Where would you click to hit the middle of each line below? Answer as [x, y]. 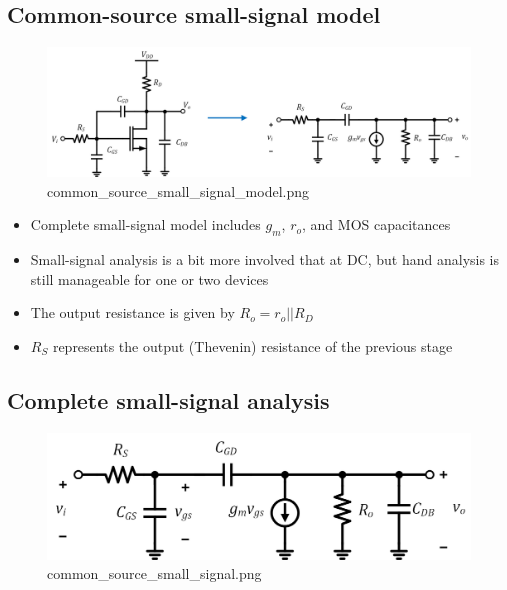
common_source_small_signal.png [154, 573]
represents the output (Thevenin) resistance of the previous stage [252, 345]
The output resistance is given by [132, 312]
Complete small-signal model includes [145, 224]
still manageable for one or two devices [149, 278]
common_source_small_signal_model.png [178, 190]
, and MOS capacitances [376, 224]
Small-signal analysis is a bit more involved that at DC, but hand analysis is [265, 259]
